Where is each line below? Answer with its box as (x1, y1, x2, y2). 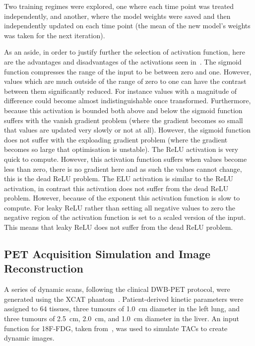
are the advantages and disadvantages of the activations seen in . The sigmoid (4, 56, 242, 67)
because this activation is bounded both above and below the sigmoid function (4, 105, 243, 115)
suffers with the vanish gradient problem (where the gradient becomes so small (4, 115, 243, 125)
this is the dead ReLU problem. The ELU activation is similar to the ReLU (4, 173, 234, 184)
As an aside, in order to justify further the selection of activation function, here (4, 47, 245, 57)
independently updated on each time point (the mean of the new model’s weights (4, 20, 251, 31)
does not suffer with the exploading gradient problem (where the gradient (4, 134, 228, 144)
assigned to (4, 303, 38, 314)
